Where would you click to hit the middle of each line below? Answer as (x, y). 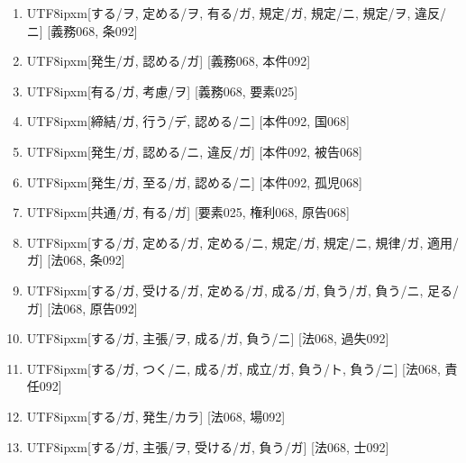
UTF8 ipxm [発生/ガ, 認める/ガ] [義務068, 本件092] (169, 61)
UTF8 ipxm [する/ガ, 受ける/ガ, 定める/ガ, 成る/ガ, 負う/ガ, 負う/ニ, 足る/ (243, 290)
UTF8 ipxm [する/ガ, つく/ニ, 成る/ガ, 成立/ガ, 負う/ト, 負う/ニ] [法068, (233, 368)
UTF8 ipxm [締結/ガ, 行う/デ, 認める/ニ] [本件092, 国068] (188, 121)
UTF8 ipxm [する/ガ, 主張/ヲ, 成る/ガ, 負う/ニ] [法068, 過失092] (208, 338)
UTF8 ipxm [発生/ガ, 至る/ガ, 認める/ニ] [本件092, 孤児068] (194, 182)
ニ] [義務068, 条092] (82, 30)
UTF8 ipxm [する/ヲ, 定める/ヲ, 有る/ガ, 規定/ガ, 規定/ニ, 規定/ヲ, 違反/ (237, 13)
